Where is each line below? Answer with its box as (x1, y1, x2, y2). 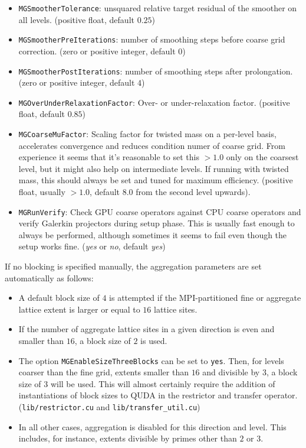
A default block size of (18, 291, 100, 304)
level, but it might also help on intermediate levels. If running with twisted (18, 162, 289, 174)
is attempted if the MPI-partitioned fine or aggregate (109, 291, 301, 304)
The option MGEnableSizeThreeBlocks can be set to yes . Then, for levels (18, 354, 284, 366)
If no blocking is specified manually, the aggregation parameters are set (5, 260, 262, 272)
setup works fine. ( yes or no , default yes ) (18, 240, 166, 252)
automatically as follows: (5, 271, 94, 284)
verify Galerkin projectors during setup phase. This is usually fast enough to (18, 217, 295, 229)
